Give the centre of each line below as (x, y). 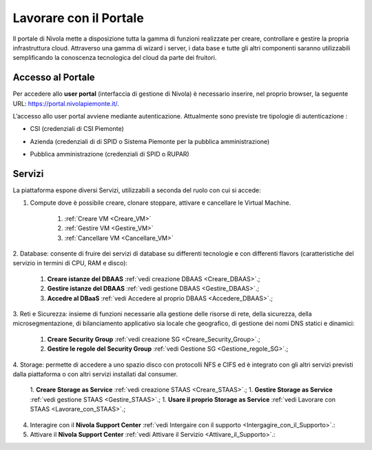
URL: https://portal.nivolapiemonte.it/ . (66, 103)
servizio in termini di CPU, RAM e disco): (70, 263)
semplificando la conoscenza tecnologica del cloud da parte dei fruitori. (115, 58)
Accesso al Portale (54, 78)
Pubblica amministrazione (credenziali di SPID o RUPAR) (110, 154)
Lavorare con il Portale (78, 18)
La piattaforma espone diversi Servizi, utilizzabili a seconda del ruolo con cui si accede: (137, 190)
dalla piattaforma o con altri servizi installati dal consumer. (95, 374)
